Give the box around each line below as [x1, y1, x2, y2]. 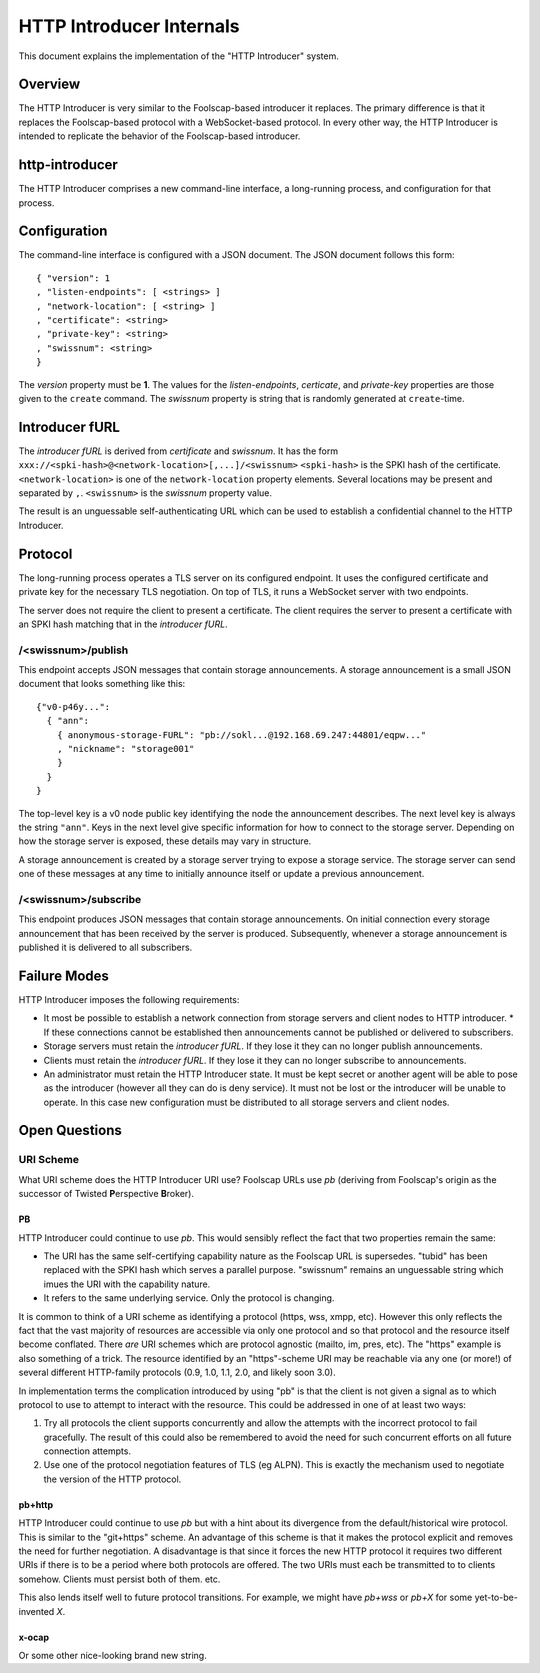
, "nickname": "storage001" [56, 743, 195, 754]
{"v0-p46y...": [36, 701, 111, 712]
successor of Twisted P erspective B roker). [18, 1188, 195, 1200]
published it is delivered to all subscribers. [18, 941, 193, 954]
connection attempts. [43, 1445, 132, 1457]
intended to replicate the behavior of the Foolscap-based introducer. [18, 130, 301, 142]
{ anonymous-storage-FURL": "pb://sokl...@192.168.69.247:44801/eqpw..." [56, 729, 427, 740]
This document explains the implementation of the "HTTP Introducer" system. [18, 50, 339, 62]
